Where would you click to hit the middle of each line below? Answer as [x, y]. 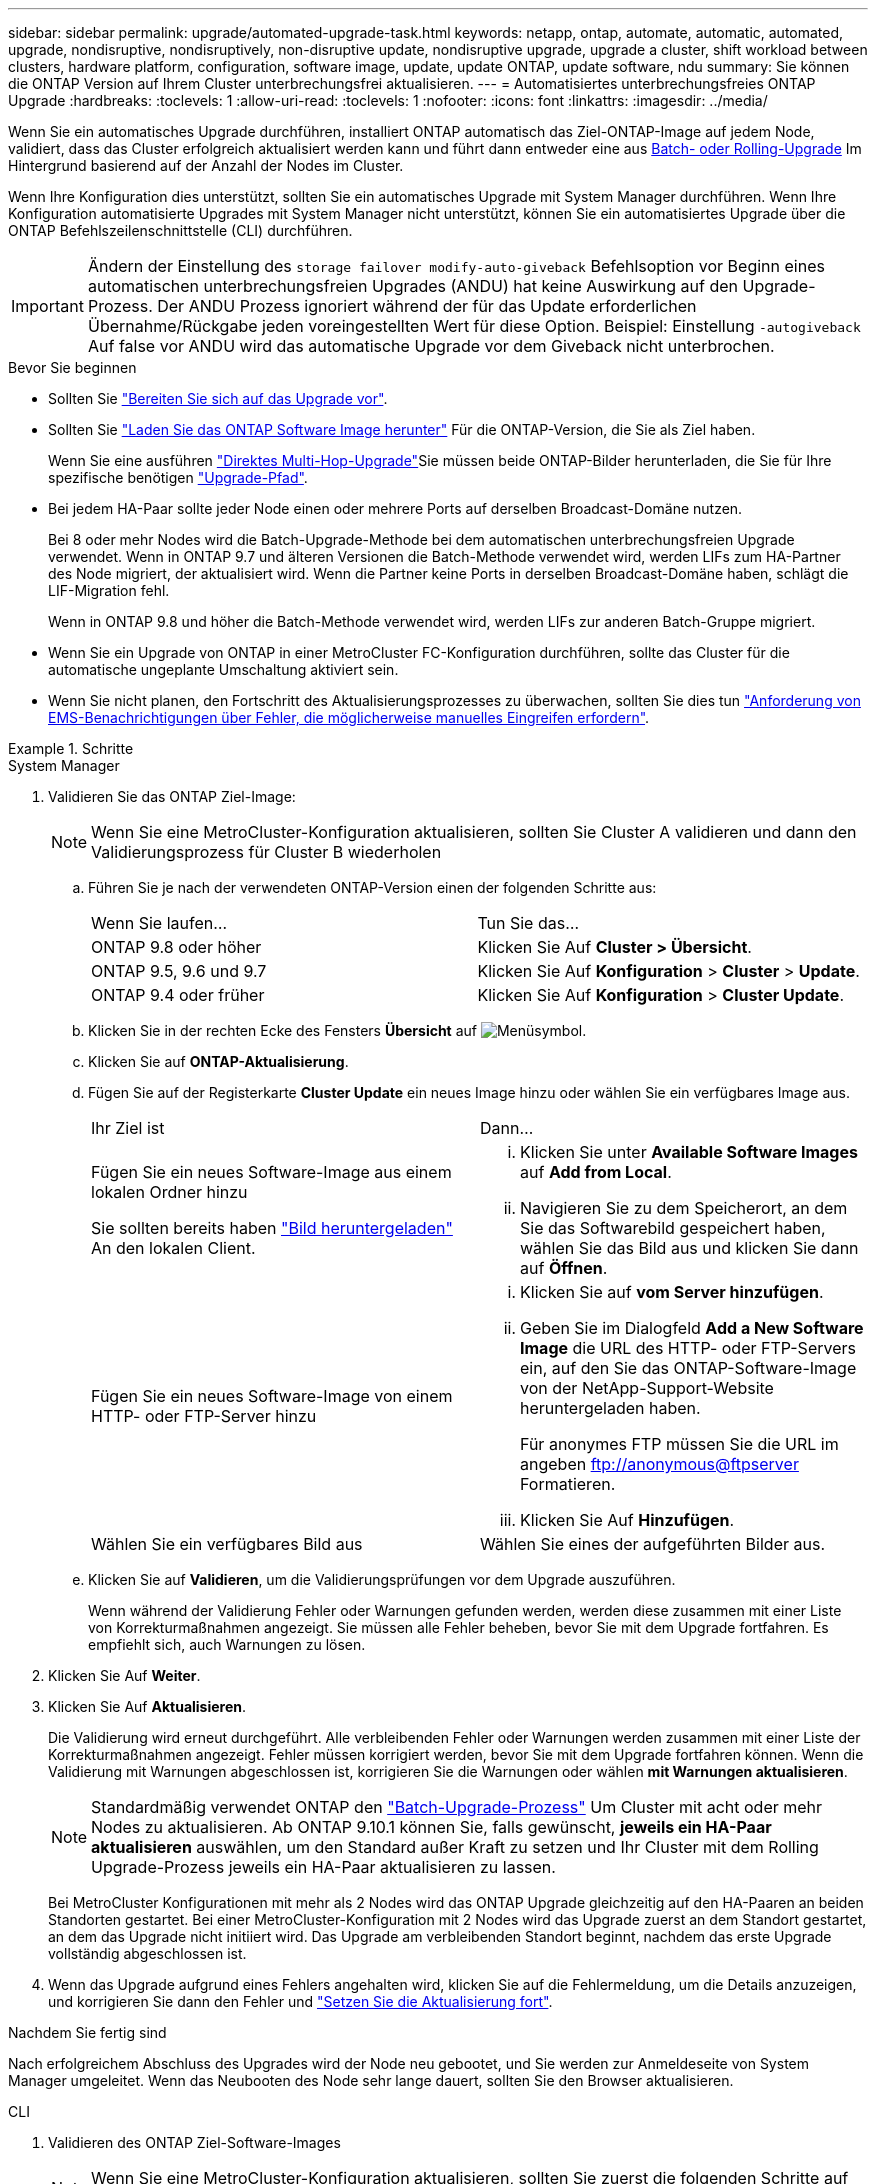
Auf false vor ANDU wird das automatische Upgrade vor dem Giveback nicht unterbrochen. [431, 346]
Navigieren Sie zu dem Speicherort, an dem [684, 1208]
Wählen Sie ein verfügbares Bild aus [227, 1544]
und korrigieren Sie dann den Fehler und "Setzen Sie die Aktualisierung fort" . [300, 2001]
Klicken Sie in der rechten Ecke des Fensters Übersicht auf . [337, 1030]
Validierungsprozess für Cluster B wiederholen [266, 852]
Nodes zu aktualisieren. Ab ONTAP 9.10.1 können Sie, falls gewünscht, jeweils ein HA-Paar [431, 1827]
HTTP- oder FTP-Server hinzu [204, 1416]
